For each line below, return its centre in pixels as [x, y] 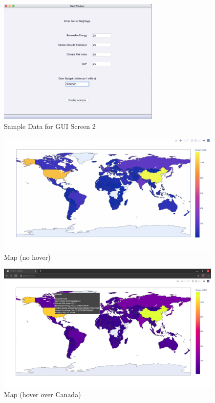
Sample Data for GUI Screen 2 [50, 126]
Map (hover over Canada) [43, 394]
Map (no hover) [27, 257]
